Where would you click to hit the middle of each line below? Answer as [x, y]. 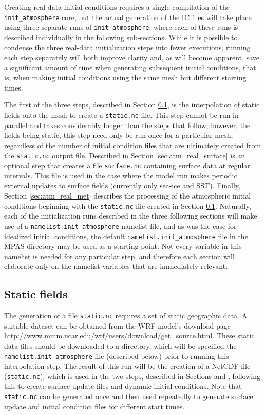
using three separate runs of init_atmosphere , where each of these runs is [121, 27]
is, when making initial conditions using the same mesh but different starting [125, 77]
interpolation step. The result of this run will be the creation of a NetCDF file [127, 366]
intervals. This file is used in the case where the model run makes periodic [121, 175]
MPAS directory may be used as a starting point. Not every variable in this [123, 246]
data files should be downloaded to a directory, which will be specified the [120, 345]
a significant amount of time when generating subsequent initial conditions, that [130, 67]
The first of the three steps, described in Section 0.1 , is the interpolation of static [132, 105]
